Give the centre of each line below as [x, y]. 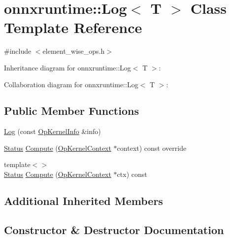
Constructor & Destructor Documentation [114, 229]
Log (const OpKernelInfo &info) [52, 131]
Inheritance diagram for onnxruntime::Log [67, 67]
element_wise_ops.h [74, 51]
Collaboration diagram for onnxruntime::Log [71, 84]
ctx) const [132, 174]
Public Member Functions [71, 111]
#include [18, 51]
